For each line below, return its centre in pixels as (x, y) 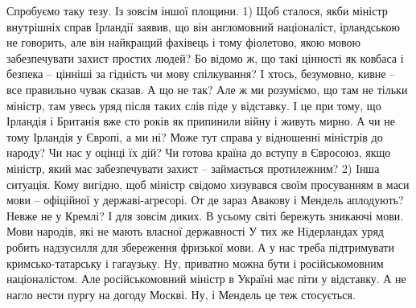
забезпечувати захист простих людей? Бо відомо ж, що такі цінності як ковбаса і (205, 57)
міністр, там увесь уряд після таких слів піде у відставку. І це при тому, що (194, 105)
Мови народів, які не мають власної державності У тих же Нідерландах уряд (195, 231)
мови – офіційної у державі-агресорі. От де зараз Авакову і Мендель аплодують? (205, 200)
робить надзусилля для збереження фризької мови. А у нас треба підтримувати (200, 246)
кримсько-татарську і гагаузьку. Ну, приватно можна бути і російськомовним (195, 263)
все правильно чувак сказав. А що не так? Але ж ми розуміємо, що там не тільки (207, 89)
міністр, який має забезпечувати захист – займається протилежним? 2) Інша (193, 168)
